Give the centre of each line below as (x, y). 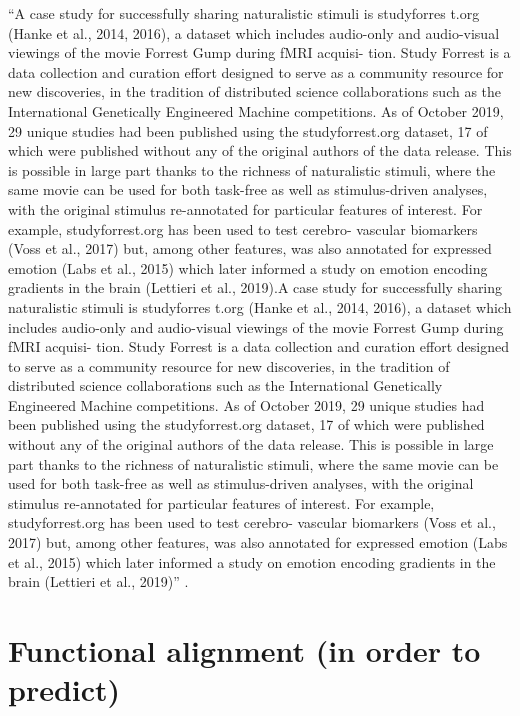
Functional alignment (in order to (244, 650)
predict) (64, 689)
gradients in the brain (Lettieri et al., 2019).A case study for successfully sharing (255, 287)
